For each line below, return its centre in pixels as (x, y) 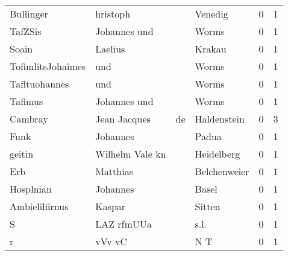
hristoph (113, 14)
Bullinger (29, 14)
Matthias (114, 171)
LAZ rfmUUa (124, 224)
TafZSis (26, 31)
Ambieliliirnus (39, 206)
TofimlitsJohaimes (48, 66)
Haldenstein (220, 119)
